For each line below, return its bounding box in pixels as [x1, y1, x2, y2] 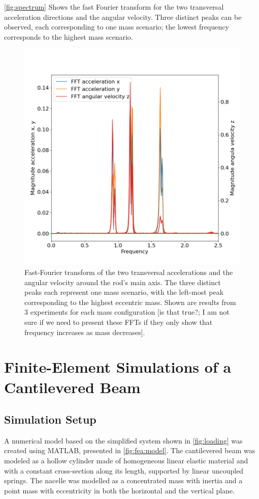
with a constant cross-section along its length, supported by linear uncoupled [4, 465, 244, 476]
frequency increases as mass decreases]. [24, 326, 145, 337]
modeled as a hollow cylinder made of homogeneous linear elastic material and [4, 455, 248, 466]
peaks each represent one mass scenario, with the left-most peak [24, 287, 224, 297]
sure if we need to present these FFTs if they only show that [24, 316, 213, 327]
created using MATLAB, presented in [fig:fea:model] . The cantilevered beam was [4, 445, 255, 456]
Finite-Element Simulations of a [4, 356, 232, 377]
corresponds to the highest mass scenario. [4, 31, 133, 42]
